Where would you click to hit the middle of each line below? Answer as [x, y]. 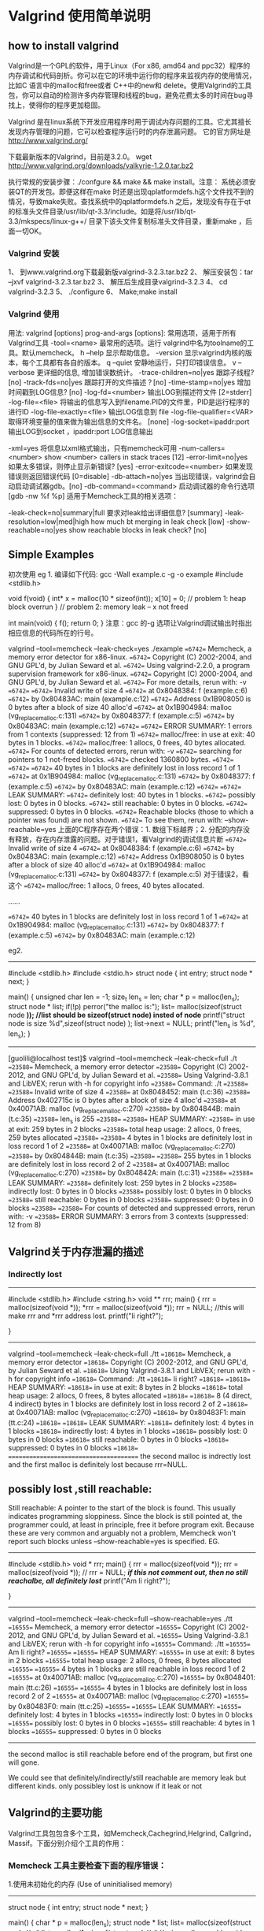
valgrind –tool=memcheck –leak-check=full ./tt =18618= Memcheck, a [120, 1354]
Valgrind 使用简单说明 [79, 16]
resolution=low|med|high [49, 522]
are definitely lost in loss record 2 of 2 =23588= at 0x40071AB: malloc [119, 1164]
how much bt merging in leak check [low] [158, 522]
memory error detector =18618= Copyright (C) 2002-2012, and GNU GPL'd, [128, 1362]
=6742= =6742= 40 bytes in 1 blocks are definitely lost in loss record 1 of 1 [125, 768]
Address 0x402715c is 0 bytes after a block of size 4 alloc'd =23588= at [123, 1100]
